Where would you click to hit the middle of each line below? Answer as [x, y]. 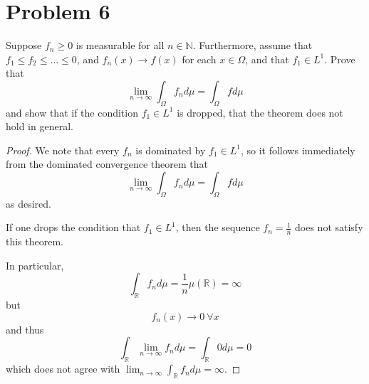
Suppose [24, 45]
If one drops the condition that [73, 227]
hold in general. [40, 126]
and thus [25, 329]
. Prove [340, 59]
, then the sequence [218, 227]
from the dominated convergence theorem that [107, 164]
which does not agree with [63, 369]
